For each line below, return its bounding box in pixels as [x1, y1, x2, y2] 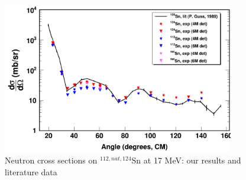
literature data [5, 165, 57, 178]
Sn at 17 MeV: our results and [131, 154, 241, 166]
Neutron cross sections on [5, 154, 98, 166]
